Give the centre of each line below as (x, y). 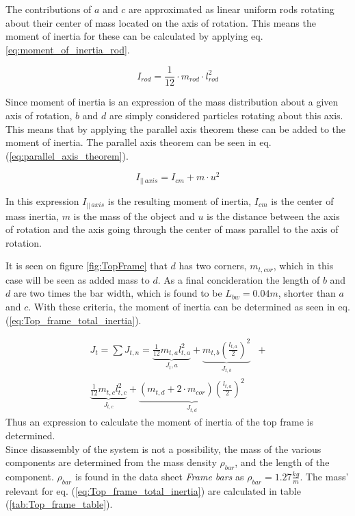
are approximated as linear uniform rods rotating (232, 9)
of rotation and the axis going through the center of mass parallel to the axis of (172, 229)
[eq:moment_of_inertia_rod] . (68, 49)
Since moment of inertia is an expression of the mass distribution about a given (172, 102)
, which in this (303, 266)
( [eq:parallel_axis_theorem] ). (67, 155)
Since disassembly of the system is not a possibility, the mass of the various (163, 449)
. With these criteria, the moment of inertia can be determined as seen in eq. (189, 306)
